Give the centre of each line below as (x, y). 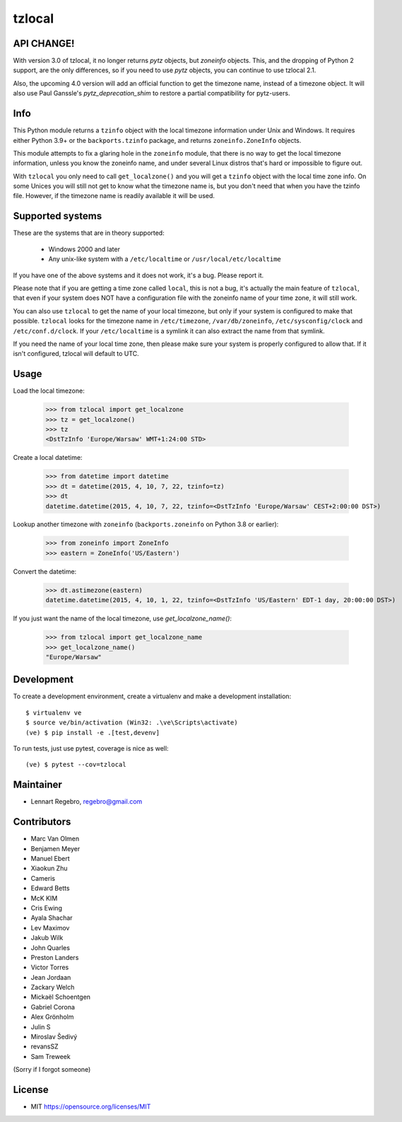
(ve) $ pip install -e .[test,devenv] (93, 733)
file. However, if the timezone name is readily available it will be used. (114, 196)
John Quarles (51, 947)
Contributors (42, 822)
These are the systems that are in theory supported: (89, 233)
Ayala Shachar (52, 918)
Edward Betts (50, 889)
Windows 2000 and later (84, 249)
